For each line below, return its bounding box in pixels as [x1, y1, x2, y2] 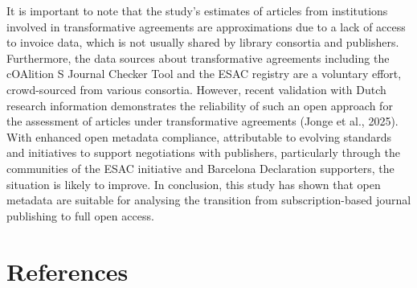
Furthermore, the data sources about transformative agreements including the [6, 49, 390, 66]
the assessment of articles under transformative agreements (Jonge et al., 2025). [6, 113, 399, 130]
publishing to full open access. [6, 207, 154, 224]
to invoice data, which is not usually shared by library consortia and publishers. [6, 34, 399, 51]
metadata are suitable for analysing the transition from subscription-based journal [6, 191, 411, 208]
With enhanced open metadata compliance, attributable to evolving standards [6, 128, 391, 145]
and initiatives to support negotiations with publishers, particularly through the [6, 144, 400, 161]
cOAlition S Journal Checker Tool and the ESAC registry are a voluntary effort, [6, 65, 402, 82]
